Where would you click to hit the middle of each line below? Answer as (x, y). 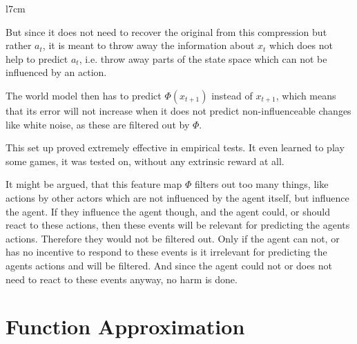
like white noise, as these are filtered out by (98, 124)
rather (19, 45)
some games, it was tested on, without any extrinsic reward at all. (145, 161)
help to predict (37, 58)
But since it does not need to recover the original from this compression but (166, 31)
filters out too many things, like (261, 184)
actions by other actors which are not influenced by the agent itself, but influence (177, 197)
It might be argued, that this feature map (94, 184)
